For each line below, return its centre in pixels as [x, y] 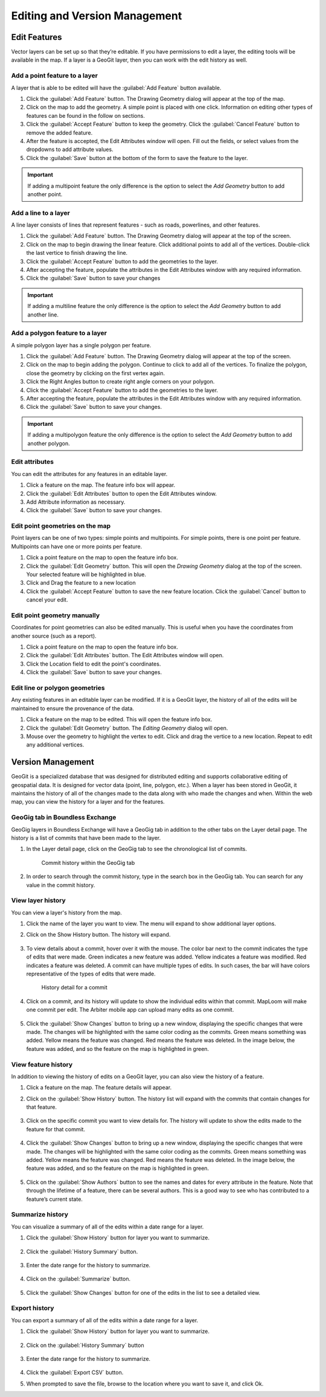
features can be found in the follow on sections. [85, 115]
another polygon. [49, 443]
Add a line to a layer [41, 213]
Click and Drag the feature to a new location [81, 583]
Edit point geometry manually [55, 615]
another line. [43, 315]
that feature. [42, 1107]
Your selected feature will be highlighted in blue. [86, 574]
